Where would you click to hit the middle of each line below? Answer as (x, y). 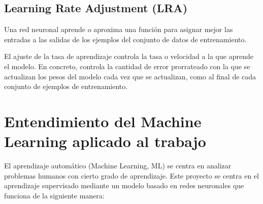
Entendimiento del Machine (103, 121)
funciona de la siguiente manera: (54, 195)
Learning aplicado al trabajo (105, 141)
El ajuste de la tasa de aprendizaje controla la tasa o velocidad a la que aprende (129, 56)
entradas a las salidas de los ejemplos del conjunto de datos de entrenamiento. (125, 39)
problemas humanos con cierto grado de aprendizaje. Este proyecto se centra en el (131, 175)
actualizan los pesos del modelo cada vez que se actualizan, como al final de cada (130, 76)
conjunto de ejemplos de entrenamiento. (66, 86)
